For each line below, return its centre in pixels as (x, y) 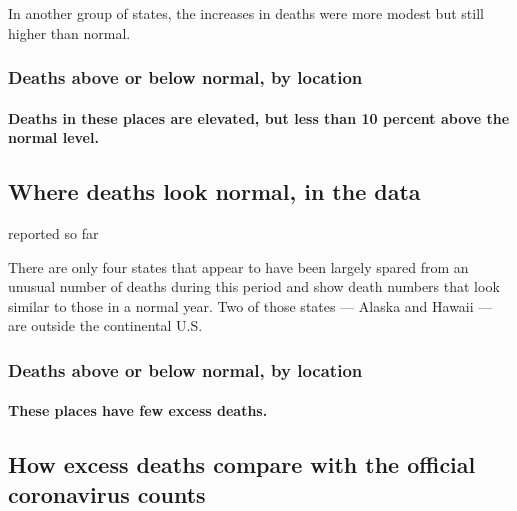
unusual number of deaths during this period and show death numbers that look (254, 286)
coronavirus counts (107, 493)
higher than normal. (69, 32)
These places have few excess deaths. (138, 410)
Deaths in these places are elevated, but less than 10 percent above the (259, 117)
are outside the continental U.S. (105, 325)
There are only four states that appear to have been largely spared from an (238, 266)
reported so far (53, 233)
